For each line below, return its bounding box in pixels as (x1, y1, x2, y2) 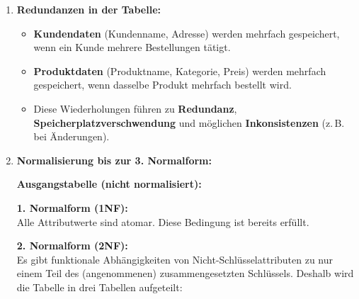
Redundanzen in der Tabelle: (16, 2, 161, 16)
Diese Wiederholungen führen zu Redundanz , (33, 101, 237, 115)
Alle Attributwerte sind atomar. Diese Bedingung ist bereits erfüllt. (16, 214, 309, 229)
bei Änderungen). (33, 129, 110, 144)
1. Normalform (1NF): (16, 200, 128, 215)
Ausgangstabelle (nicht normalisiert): (16, 176, 202, 191)
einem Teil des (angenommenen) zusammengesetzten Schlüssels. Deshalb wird (16, 266, 354, 281)
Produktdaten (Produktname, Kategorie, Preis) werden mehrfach (33, 63, 326, 78)
